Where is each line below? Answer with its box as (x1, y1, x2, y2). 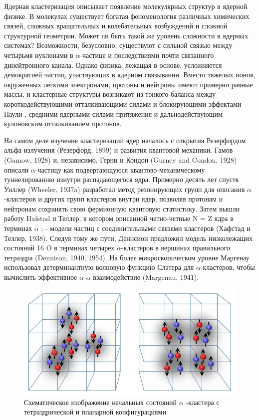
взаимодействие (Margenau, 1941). (93, 272, 199, 282)
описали (4, 164, 29, 175)
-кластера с (186, 397, 220, 407)
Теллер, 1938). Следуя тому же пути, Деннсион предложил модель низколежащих (4, 232, 253, 243)
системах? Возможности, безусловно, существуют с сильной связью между (4, 40, 233, 50)
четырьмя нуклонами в (4, 49, 73, 60)
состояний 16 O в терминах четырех (4, 242, 115, 253)
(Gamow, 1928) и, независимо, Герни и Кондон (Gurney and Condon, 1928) (4, 154, 237, 165)
